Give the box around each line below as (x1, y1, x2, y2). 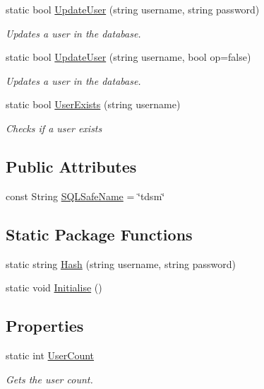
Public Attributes (6, 155, 137, 177)
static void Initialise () (6, 280, 102, 295)
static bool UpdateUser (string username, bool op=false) (6, 50, 251, 64)
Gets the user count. (6, 371, 93, 386)
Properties (6, 315, 84, 337)
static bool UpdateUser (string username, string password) (6, 2, 260, 16)
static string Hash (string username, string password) (6, 256, 236, 271)
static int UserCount (6, 347, 95, 362)
